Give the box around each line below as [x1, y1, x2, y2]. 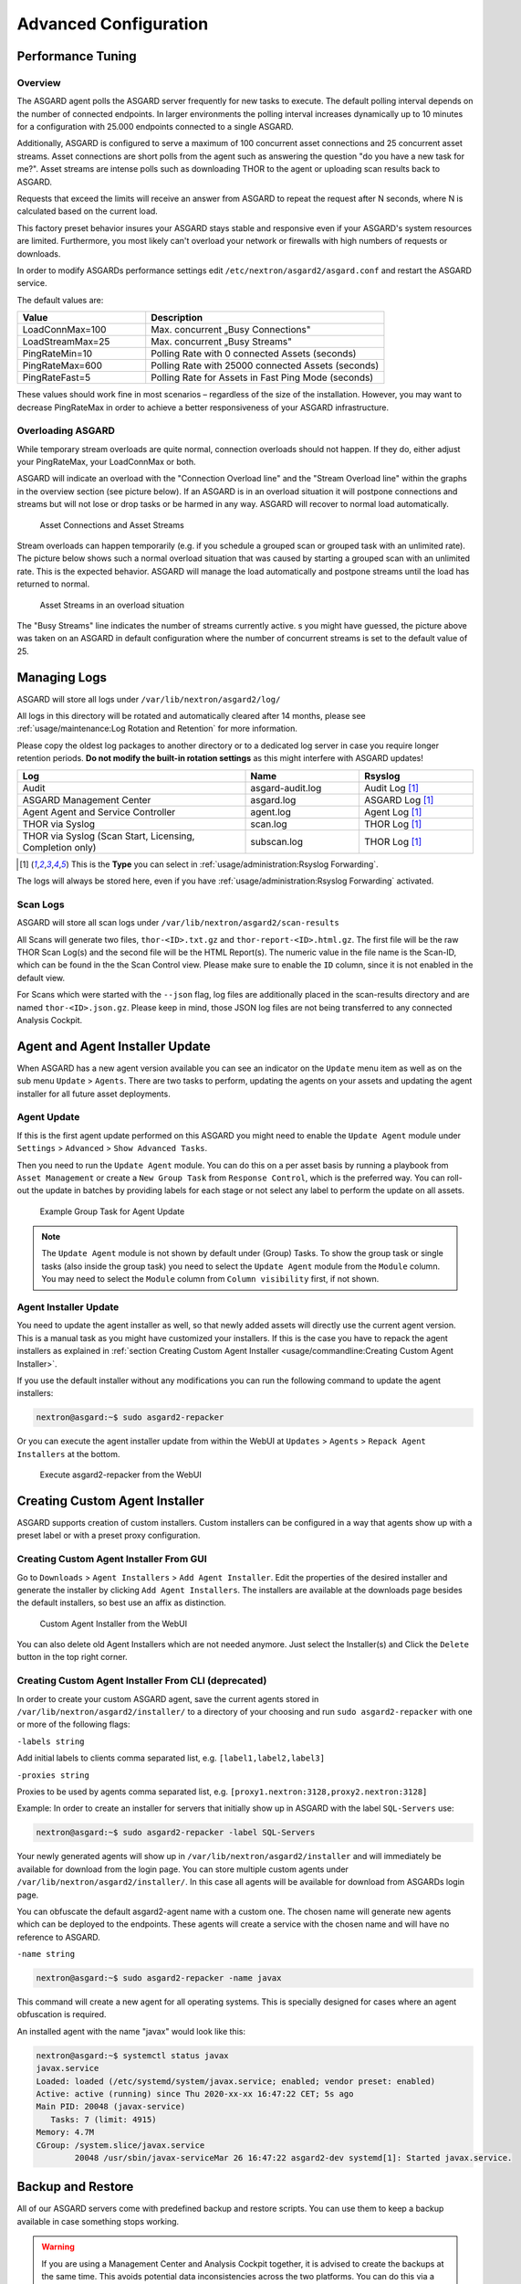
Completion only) [22, 841, 97, 853]
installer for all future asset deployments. [16, 1088, 171, 1099]
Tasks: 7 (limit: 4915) [50, 2114, 157, 2124]
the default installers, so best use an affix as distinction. [16, 1597, 227, 1608]
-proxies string [16, 1770, 90, 1781]
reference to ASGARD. [16, 1931, 100, 1942]
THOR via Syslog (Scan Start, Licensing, [22, 830, 195, 842]
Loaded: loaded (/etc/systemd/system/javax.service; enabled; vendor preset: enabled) [36, 2076, 436, 2087]
